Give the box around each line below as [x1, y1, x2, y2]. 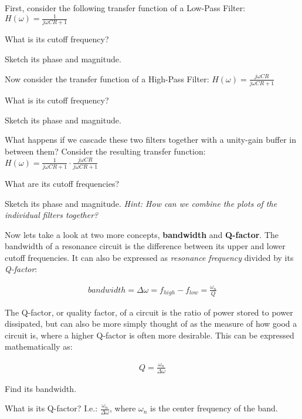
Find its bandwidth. [5, 382, 77, 394]
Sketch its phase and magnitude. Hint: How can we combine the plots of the [5, 197, 277, 209]
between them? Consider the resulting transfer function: [5, 145, 206, 157]
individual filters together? [5, 209, 99, 221]
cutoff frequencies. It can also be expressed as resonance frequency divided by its [5, 251, 294, 263]
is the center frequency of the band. [150, 402, 278, 414]
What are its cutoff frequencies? [5, 177, 120, 189]
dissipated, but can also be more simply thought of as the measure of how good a [5, 317, 297, 330]
